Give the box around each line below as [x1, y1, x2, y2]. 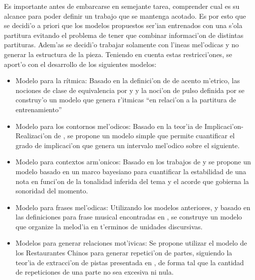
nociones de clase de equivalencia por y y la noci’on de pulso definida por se [15, 85, 245, 95]
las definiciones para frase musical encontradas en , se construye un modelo [15, 212, 242, 222]
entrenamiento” [15, 104, 62, 114]
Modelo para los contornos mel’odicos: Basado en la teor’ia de [15, 121, 202, 131]
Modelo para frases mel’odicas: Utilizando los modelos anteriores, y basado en [15, 202, 251, 212]
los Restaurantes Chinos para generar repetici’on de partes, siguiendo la [15, 248, 232, 258]
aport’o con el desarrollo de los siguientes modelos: [4, 59, 157, 69]
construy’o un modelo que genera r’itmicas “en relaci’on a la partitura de [15, 94, 236, 105]
